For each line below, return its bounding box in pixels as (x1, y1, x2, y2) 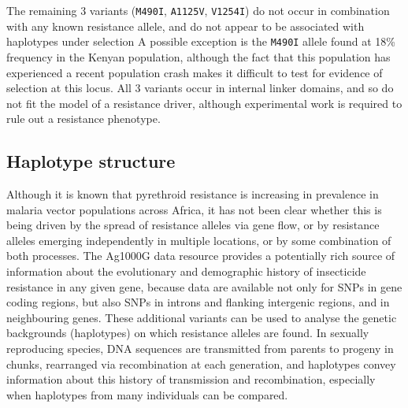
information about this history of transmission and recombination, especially (6, 371, 376, 388)
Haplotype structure (6, 149, 176, 173)
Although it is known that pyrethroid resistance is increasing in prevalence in (6, 186, 379, 202)
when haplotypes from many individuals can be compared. (6, 386, 288, 402)
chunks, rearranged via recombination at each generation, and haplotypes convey (6, 355, 396, 372)
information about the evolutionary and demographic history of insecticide (6, 263, 366, 280)
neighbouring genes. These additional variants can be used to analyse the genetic (6, 309, 397, 325)
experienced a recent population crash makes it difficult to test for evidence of (6, 64, 383, 80)
